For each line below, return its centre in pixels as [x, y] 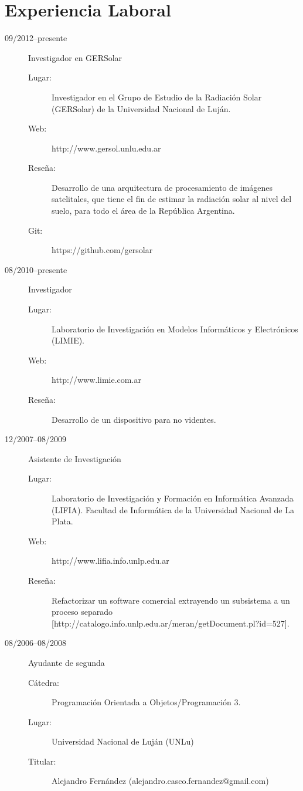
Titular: [42, 761]
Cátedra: [44, 682]
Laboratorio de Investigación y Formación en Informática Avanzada [173, 498]
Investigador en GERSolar [75, 57]
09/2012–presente [36, 38]
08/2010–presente [36, 269]
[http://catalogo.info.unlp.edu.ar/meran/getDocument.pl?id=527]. [171, 623]
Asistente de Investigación [75, 458]
